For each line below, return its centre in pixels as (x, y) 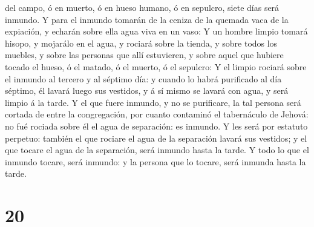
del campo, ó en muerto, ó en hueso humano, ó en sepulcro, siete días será (142, 7)
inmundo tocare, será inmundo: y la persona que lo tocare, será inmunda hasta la (155, 161)
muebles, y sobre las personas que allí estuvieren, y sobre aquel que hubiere (144, 55)
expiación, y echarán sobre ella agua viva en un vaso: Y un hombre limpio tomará (156, 31)
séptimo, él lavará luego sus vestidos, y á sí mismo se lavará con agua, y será (147, 90)
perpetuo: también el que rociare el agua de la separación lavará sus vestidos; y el (156, 138)
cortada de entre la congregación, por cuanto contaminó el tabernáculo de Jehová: (157, 114)
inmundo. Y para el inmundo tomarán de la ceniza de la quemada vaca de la (147, 19)
